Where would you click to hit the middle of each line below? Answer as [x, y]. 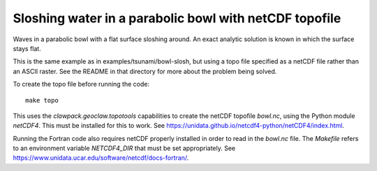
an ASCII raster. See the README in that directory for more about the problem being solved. [145, 71]
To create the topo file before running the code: [81, 84]
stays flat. [27, 48]
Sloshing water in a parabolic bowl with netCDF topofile [177, 18]
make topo [42, 100]
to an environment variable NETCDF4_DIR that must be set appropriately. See [124, 148]
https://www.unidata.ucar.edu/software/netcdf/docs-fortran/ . [101, 158]
